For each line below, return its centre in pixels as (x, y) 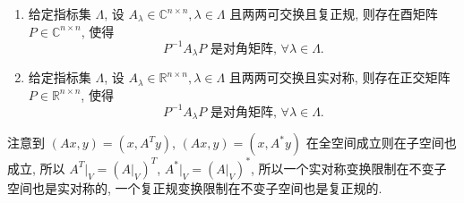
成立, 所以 (36, 168)
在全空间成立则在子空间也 (381, 143)
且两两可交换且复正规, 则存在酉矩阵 (334, 13)
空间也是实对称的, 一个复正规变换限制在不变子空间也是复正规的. (195, 187)
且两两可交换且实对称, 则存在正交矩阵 (339, 77)
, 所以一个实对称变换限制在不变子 (349, 168)
